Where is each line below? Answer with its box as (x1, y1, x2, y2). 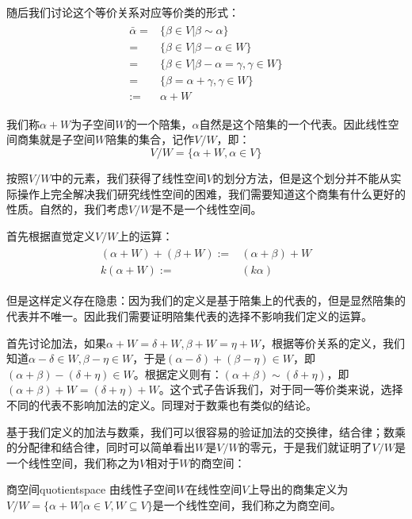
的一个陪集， (125, 115, 193, 132)
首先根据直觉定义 (6, 227, 95, 244)
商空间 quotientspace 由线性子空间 (6, 481, 176, 498)
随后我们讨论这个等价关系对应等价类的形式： (6, 4, 239, 20)
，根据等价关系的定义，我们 (261, 334, 406, 351)
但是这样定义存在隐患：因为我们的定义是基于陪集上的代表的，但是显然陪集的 (6, 292, 406, 309)
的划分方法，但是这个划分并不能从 (212, 169, 391, 186)
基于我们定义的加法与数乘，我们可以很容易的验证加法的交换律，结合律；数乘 (6, 423, 406, 440)
